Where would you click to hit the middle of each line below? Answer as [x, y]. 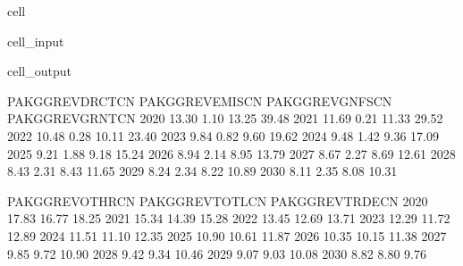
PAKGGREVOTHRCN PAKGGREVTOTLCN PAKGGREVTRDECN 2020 [218, 200]
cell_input [36, 41]
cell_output [39, 71]
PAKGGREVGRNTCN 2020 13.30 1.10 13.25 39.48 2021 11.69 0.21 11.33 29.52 [225, 118]
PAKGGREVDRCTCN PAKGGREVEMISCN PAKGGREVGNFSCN [200, 100]
